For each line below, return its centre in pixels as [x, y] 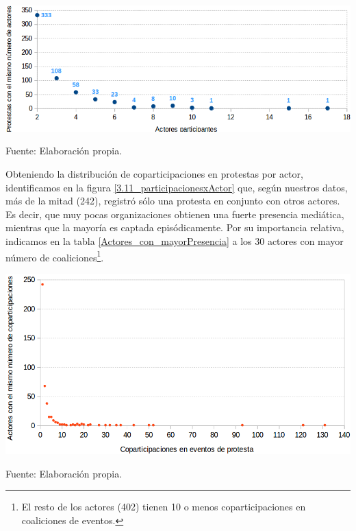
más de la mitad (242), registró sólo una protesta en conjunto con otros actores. [173, 201]
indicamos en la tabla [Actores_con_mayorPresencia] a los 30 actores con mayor [175, 241]
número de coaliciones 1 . [55, 256]
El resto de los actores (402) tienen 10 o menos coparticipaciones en [164, 507]
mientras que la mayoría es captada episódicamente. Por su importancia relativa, [175, 227]
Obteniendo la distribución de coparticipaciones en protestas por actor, [154, 174]
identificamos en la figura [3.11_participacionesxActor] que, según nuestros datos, [177, 187]
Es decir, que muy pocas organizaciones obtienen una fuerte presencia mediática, [175, 214]
